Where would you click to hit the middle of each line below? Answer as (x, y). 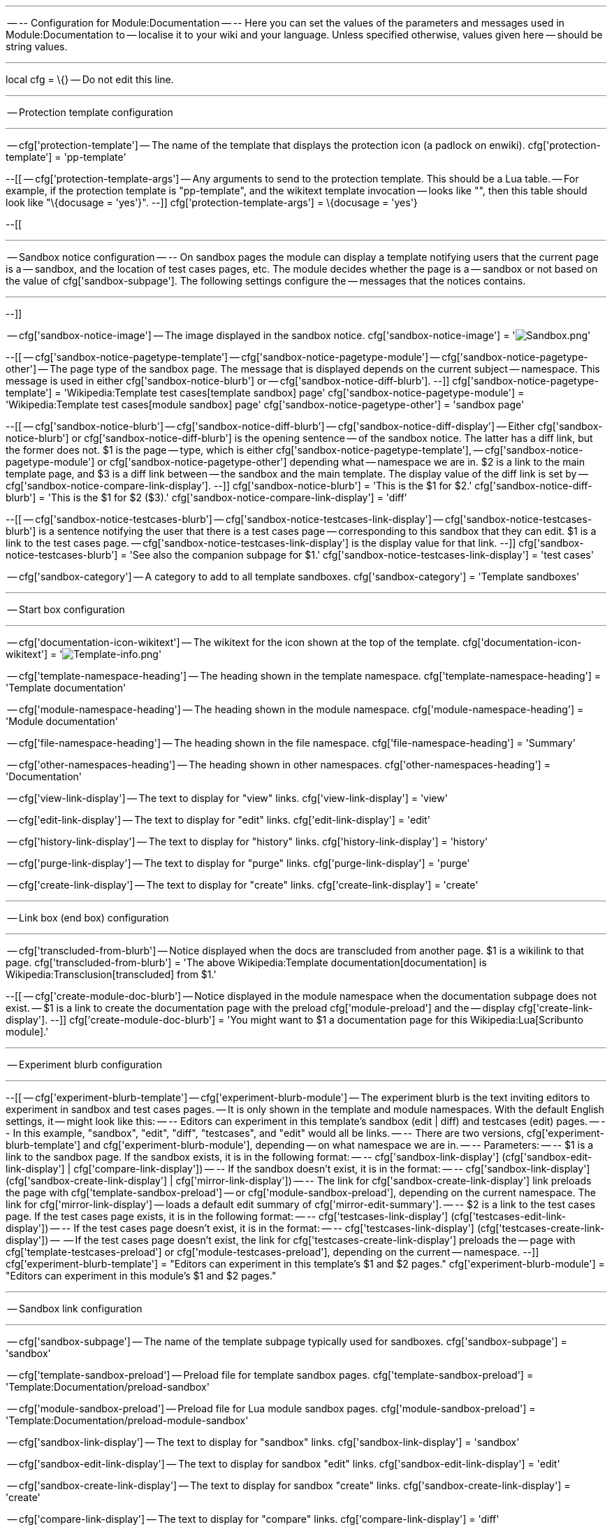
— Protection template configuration (90, 112)
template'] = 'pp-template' (66, 157)
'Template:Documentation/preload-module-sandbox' (127, 1420)
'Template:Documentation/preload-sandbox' (108, 1387)
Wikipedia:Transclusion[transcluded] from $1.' (111, 974)
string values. (37, 46)
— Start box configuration (66, 609)
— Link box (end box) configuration (88, 918)
